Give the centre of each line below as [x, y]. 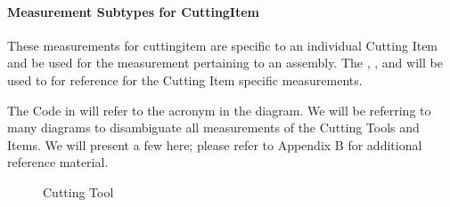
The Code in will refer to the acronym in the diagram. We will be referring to [219, 110]
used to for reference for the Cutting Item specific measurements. [185, 80]
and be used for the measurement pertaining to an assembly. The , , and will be [225, 63]
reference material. [58, 162]
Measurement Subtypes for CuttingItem [134, 11]
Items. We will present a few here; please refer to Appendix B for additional [215, 144]
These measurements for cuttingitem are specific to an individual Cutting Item [223, 45]
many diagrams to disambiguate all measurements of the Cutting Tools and [213, 127]
